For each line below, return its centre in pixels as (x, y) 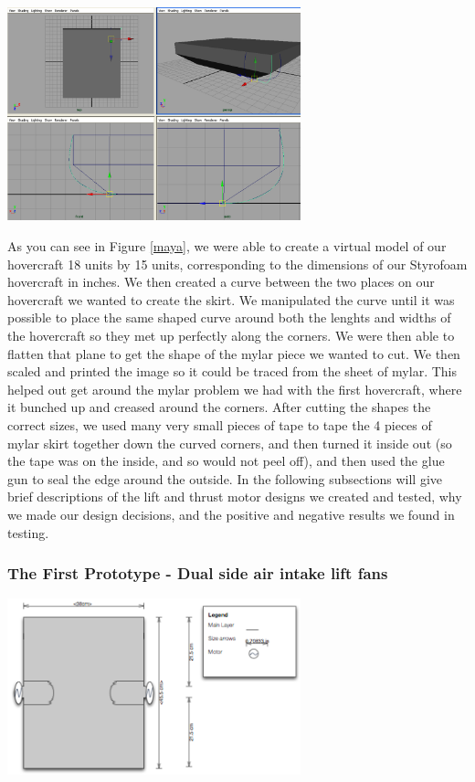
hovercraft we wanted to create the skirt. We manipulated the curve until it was (231, 299)
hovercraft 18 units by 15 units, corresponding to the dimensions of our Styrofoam (237, 264)
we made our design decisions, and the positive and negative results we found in (231, 514)
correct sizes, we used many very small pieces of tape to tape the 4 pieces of (220, 424)
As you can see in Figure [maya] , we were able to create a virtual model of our (227, 246)
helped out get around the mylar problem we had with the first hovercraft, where (235, 389)
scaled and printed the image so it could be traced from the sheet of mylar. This (232, 371)
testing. (28, 532)
